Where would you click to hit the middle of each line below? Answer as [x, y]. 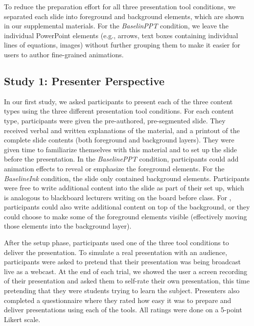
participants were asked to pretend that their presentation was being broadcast [123, 262]
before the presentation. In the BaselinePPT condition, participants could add [121, 159]
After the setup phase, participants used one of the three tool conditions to [116, 243]
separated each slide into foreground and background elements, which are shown [124, 16]
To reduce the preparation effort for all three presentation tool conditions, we [120, 6]
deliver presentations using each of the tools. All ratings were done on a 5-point [123, 310]
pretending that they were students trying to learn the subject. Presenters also [122, 291]
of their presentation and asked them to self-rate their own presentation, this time [127, 281]
